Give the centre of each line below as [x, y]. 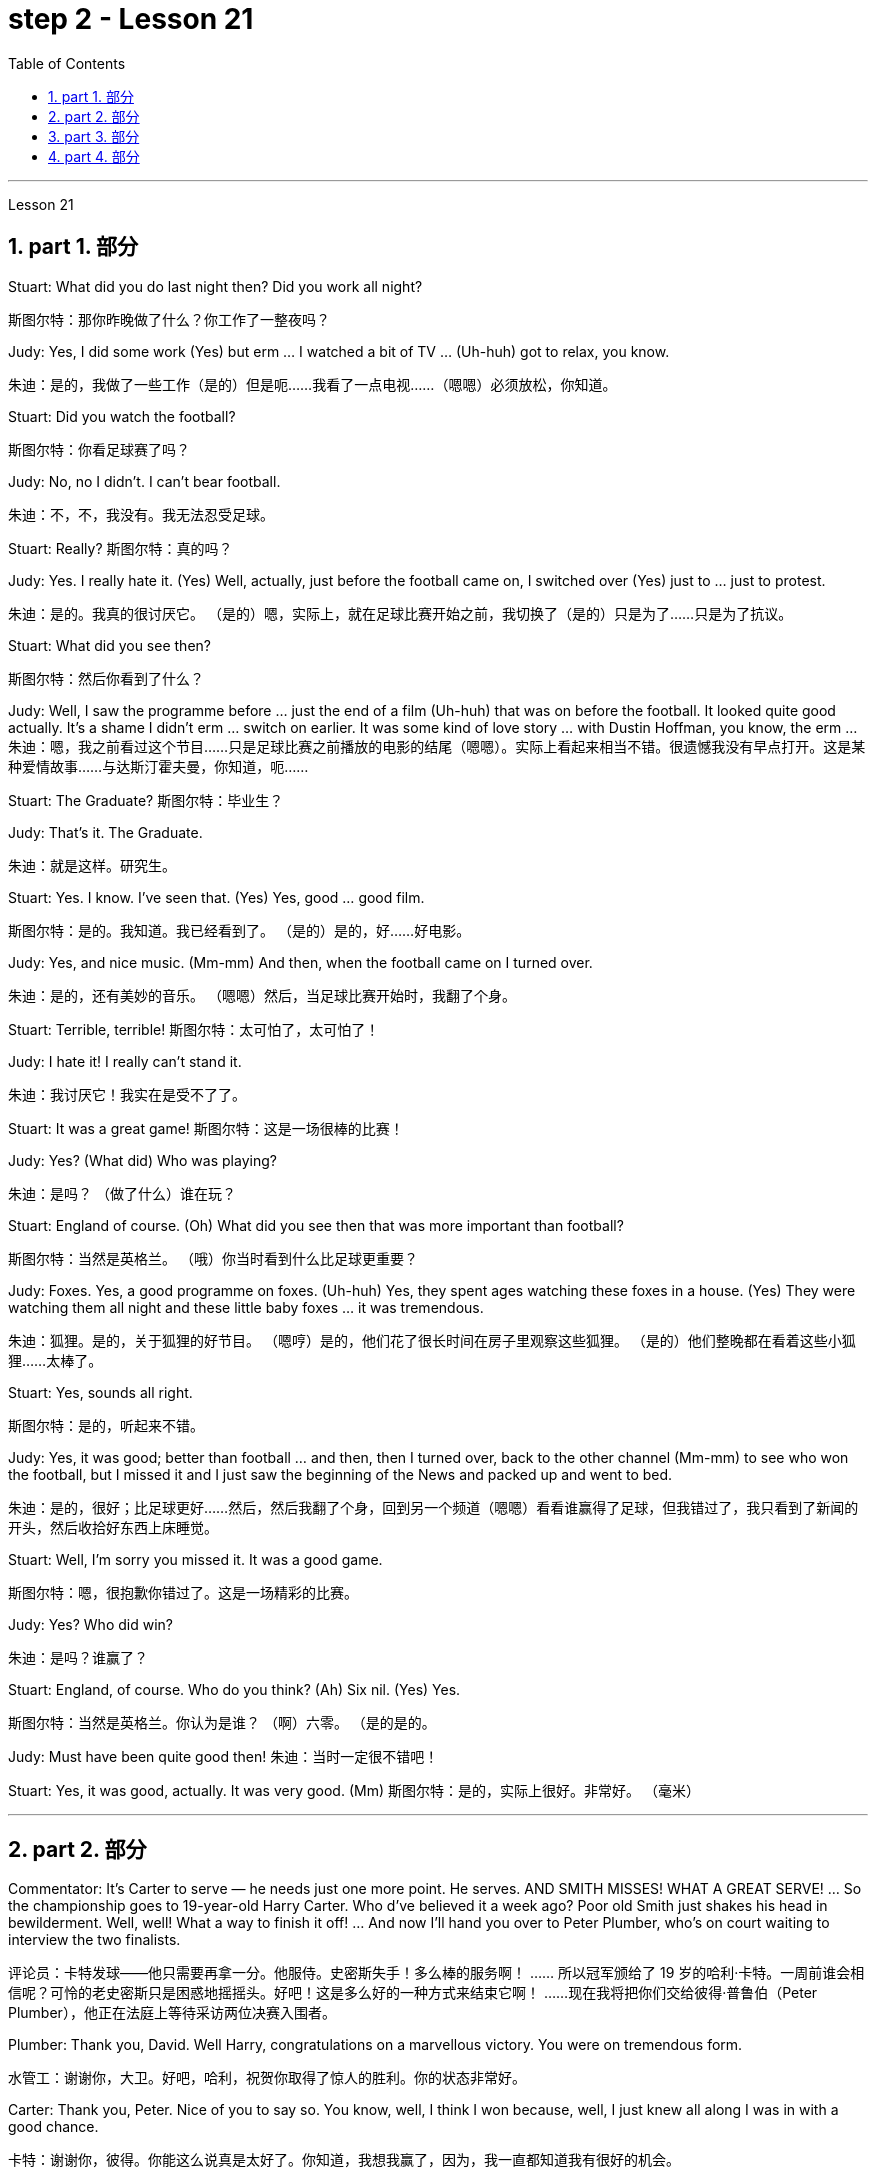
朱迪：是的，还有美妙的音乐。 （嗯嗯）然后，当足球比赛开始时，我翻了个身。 [262, 995]
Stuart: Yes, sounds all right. [100, 1392]
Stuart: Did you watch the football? [122, 416]
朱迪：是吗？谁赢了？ [78, 1657]
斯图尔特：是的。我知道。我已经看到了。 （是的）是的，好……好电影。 [239, 930]
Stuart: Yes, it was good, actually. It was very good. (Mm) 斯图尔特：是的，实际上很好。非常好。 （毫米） [354, 1790]
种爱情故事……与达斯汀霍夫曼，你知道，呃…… [158, 766]
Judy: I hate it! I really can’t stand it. [125, 1061]
